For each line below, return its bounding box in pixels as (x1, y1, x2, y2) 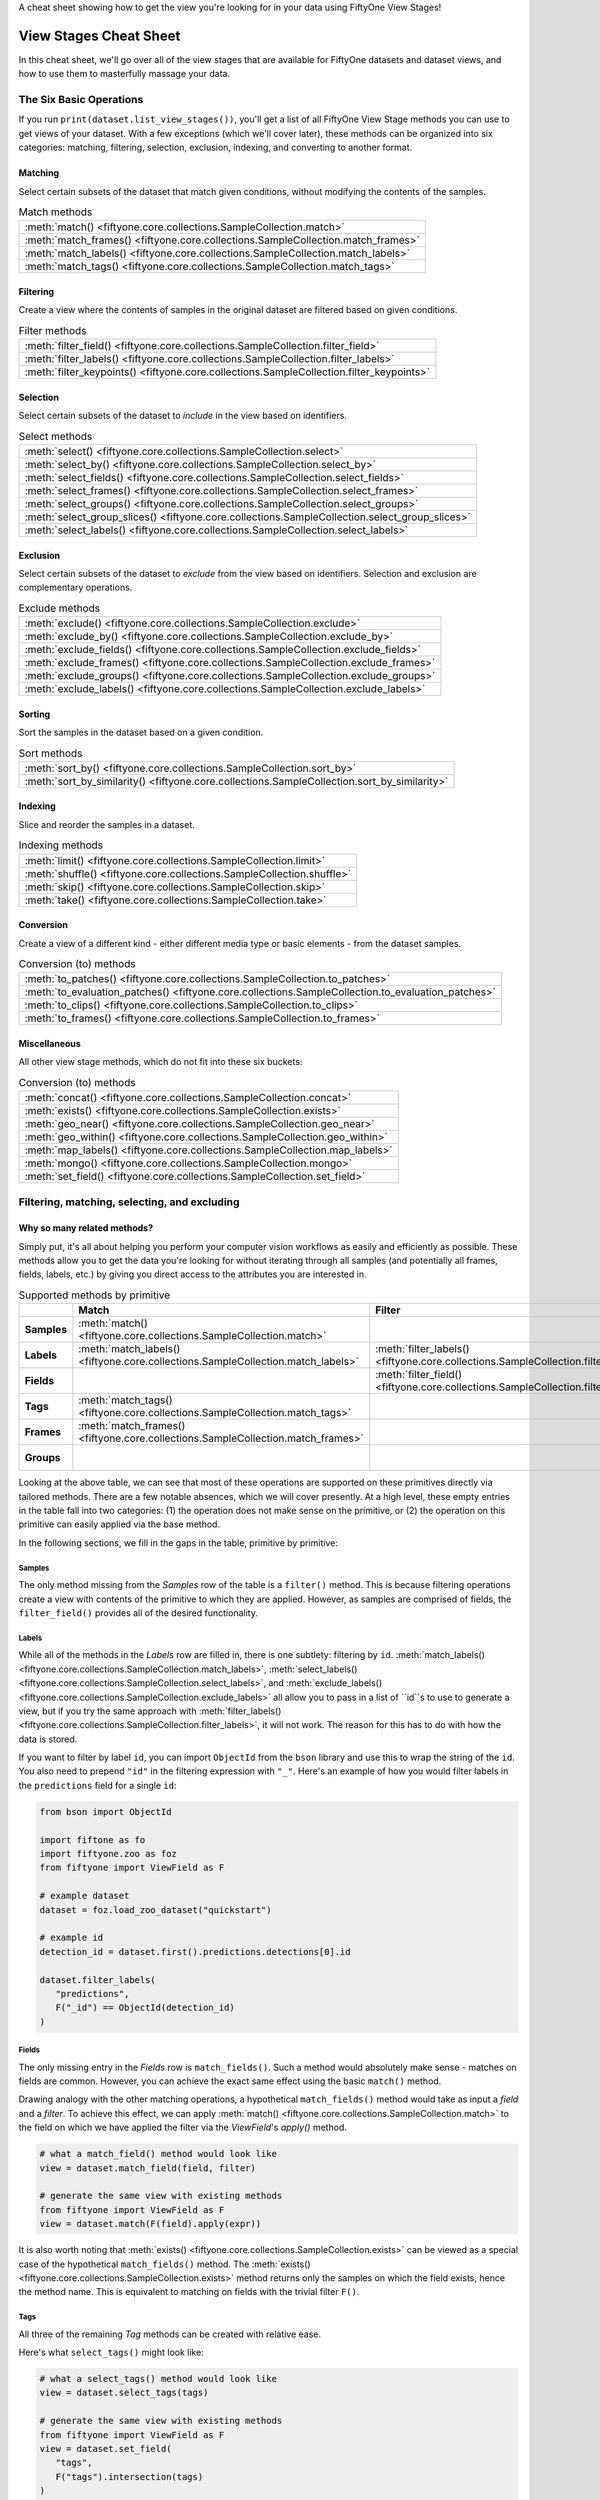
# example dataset (39, 1890, 130, 1902)
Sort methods (18, 746, 83, 760)
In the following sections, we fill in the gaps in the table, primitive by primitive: (18, 1536, 339, 1549)
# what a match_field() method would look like (39, 2148, 277, 2160)
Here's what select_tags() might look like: (18, 2346, 204, 2359)
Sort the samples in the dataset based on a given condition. (18, 726, 264, 739)
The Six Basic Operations (18, 93, 144, 107)
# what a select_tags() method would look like (39, 2373, 277, 2385)
